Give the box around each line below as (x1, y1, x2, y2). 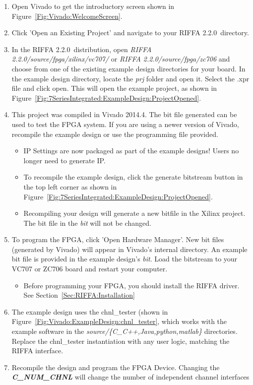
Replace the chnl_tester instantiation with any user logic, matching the (11, 335, 230, 346)
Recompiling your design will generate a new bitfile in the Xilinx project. (23, 208, 246, 218)
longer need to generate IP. (23, 155, 106, 165)
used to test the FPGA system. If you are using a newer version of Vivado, (11, 119, 239, 129)
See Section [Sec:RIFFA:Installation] (23, 290, 135, 300)
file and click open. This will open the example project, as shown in (11, 83, 217, 93)
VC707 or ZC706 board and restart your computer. (11, 263, 168, 274)
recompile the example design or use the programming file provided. (11, 128, 218, 139)
